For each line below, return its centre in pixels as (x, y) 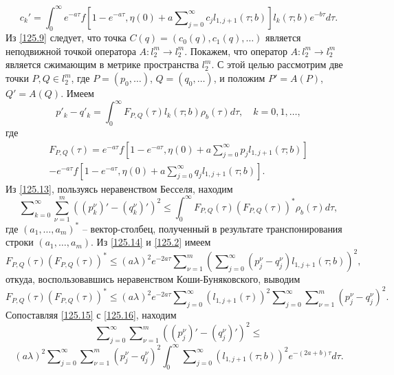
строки (20, 242)
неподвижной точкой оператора (71, 51)
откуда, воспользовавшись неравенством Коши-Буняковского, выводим (153, 279)
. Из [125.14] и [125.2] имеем (151, 242)
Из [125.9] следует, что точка (66, 37)
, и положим (239, 78)
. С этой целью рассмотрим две (277, 64)
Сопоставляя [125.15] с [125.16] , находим (91, 315)
